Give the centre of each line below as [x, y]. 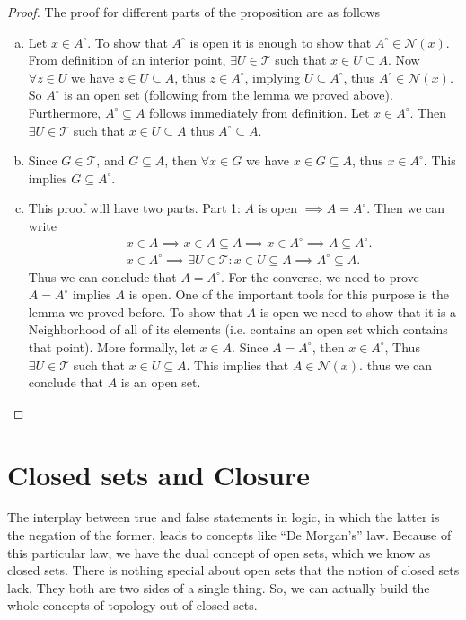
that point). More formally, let [112, 346]
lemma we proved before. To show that [135, 311]
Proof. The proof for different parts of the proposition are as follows [194, 12]
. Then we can [406, 208]
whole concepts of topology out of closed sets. [132, 605]
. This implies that [237, 364]
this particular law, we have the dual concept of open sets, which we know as [219, 552]
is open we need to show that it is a [358, 311]
